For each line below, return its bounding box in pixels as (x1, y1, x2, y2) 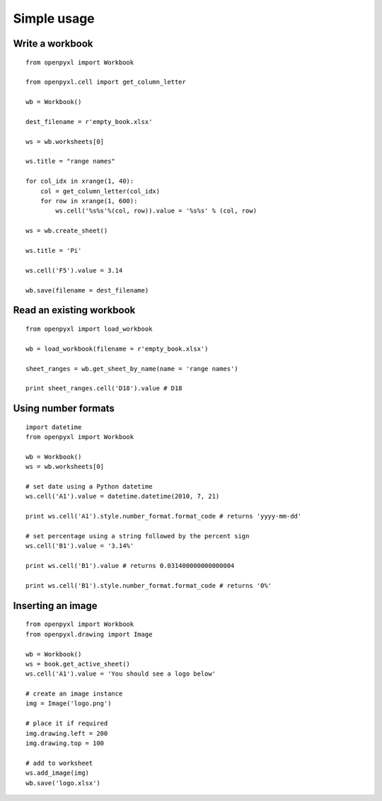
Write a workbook (13, 38, 93, 50)
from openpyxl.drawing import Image (25, 630, 153, 638)
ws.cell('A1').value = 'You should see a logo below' (25, 670, 216, 678)
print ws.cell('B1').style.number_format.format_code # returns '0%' (25, 581, 272, 589)
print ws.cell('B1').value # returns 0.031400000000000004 (25, 562, 235, 570)
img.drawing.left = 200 (25, 729, 108, 737)
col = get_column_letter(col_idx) (40, 187, 161, 195)
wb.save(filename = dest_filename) (25, 286, 149, 294)
